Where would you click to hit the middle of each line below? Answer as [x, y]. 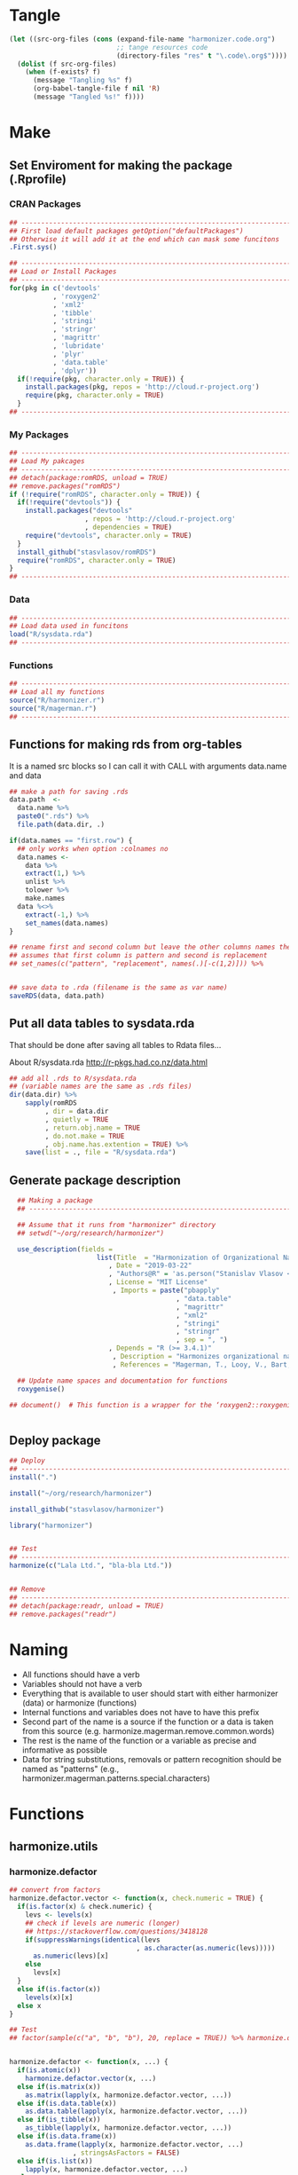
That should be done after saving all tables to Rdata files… [115, 1044]
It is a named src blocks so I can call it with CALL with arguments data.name [148, 766]
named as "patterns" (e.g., [71, 1769]
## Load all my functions [57, 692]
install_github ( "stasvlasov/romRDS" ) [87, 552]
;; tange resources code [162, 47]
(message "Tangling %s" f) [82, 81]
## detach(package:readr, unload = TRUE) [87, 1606]
